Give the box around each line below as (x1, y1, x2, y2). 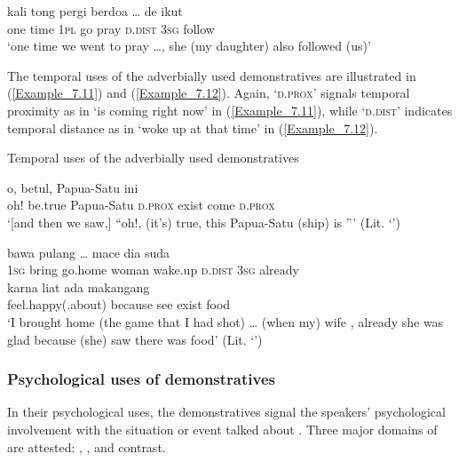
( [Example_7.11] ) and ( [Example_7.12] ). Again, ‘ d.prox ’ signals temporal (7, 84, 410, 102)
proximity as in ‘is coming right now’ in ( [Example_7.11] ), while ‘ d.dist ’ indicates (7, 100, 453, 119)
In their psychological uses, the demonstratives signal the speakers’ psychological (7, 402, 446, 421)
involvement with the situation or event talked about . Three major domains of (7, 419, 438, 438)
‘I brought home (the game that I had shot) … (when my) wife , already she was (7, 312, 444, 331)
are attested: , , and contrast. (7, 437, 166, 456)
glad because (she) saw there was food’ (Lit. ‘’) (7, 330, 263, 348)
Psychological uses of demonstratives (7, 368, 275, 390)
